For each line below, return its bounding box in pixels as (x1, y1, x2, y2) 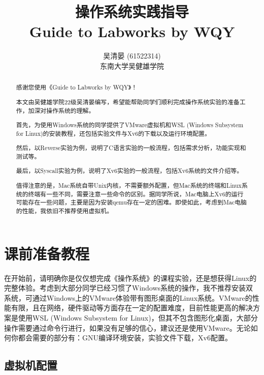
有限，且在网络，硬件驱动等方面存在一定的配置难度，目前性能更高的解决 (11, 302, 253, 313)
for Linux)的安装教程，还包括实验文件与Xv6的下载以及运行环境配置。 (16, 129, 211, 137)
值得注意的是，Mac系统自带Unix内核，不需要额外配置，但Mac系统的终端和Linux (16, 181, 242, 189)
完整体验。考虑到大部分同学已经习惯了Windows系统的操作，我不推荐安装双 (4, 282, 253, 293)
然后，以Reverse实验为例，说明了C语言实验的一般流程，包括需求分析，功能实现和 (16, 143, 246, 152)
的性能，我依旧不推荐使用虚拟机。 (16, 206, 113, 215)
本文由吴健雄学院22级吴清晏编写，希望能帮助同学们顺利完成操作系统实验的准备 (16, 97, 240, 106)
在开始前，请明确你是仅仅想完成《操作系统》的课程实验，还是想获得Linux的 (4, 272, 257, 283)
